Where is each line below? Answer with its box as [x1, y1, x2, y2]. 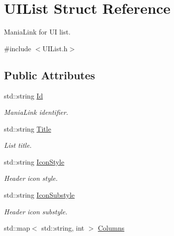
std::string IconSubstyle [4, 190, 75, 200]
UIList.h [42, 43, 68, 53]
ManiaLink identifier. [4, 107, 68, 117]
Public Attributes [4, 67, 95, 82]
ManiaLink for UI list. [4, 27, 71, 37]
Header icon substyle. [4, 206, 68, 216]
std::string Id [4, 90, 43, 101]
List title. [4, 140, 32, 150]
